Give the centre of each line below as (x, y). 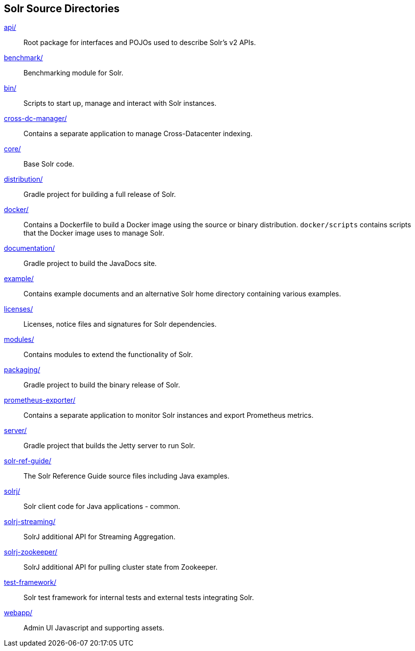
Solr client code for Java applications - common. (102, 506)
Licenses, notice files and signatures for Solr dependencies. (120, 324)
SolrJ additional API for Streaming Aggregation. (100, 537)
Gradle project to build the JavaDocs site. (90, 264)
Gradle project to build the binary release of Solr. (102, 385)
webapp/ (18, 613)
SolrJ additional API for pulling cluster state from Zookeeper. (121, 567)
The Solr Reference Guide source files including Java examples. (127, 476)
